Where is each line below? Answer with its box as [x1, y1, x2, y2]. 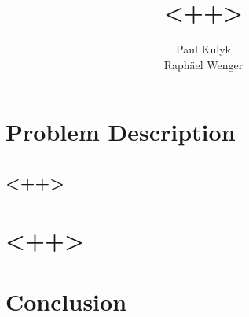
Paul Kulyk [176, 41, 231, 57]
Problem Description [5, 116, 236, 148]
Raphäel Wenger [163, 56, 244, 72]
